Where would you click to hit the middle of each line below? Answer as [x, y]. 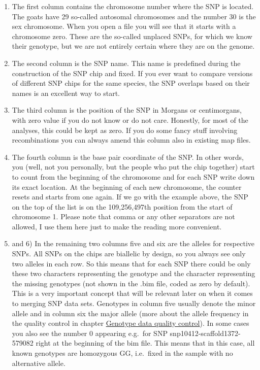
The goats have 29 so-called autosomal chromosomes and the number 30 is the [134, 16]
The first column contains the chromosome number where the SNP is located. [133, 6]
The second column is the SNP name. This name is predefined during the [126, 63]
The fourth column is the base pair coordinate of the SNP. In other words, [128, 157]
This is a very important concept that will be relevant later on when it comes [132, 293]
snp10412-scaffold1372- [205, 333]
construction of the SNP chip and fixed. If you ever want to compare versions [132, 73]
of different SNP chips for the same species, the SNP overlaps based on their [131, 83]
